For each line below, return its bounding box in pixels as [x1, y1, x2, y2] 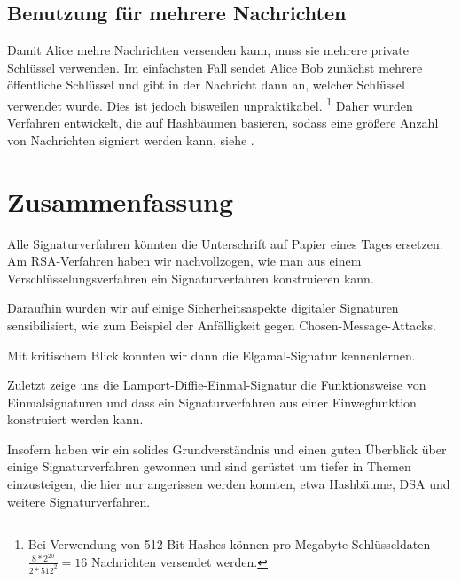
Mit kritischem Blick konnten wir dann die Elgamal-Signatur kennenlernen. [7, 345, 416, 364]
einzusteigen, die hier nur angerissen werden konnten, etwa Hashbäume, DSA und [7, 475, 450, 493]
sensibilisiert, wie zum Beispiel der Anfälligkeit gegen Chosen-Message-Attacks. [7, 315, 436, 334]
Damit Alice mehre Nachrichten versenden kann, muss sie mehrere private [7, 41, 409, 59]
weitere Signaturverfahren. [7, 492, 151, 510]
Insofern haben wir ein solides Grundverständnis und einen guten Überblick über [7, 439, 447, 458]
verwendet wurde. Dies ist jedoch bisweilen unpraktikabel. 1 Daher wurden [7, 93, 413, 114]
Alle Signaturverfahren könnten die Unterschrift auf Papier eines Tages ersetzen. [7, 234, 443, 252]
